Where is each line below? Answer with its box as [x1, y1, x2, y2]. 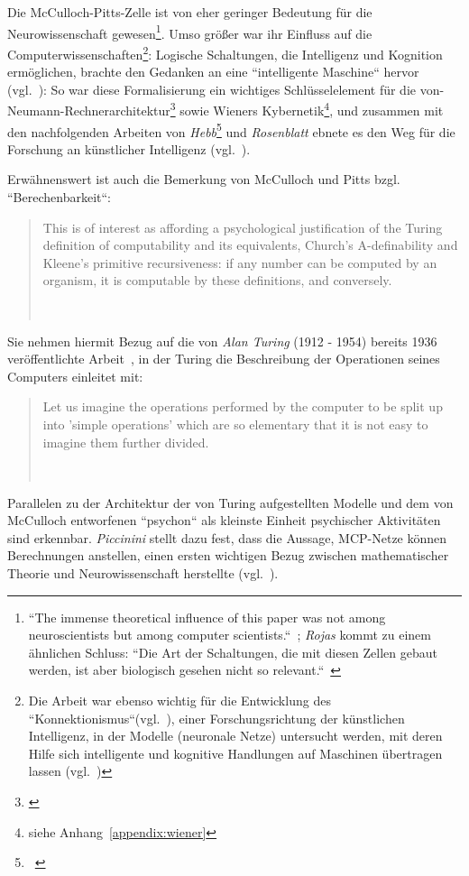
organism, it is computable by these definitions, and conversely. [42, 271, 392, 290]
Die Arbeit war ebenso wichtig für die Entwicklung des [28, 691, 331, 710]
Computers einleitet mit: [7, 366, 143, 385]
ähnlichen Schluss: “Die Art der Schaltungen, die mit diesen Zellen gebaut [28, 642, 437, 661]
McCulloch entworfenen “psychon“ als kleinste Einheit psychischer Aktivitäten [7, 511, 441, 530]
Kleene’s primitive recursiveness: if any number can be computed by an [42, 253, 437, 272]
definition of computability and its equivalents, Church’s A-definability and [42, 235, 458, 254]
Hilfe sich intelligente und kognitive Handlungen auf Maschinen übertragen [28, 743, 443, 762]
